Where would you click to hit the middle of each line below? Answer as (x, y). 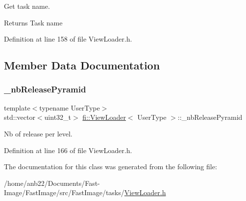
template (17, 107)
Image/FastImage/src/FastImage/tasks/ (64, 192)
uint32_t (58, 117)
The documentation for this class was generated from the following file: (111, 167)
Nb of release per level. (38, 133)
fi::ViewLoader (104, 117)
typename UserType (70, 107)
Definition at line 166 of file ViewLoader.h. (68, 150)
